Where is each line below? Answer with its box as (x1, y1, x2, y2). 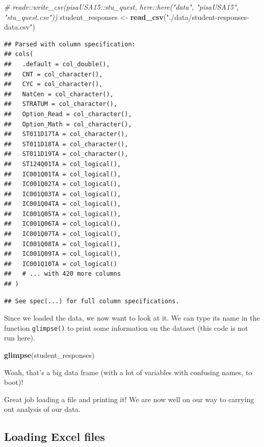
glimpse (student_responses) (4, 350, 95, 360)
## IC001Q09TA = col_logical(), (4, 250, 121, 258)
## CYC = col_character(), (4, 81, 103, 88)
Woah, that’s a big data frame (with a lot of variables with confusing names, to (4, 366, 252, 377)
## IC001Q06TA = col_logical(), (4, 220, 121, 228)
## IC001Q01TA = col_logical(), (4, 170, 121, 178)
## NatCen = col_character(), (4, 90, 114, 98)
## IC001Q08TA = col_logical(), (4, 240, 121, 248)
